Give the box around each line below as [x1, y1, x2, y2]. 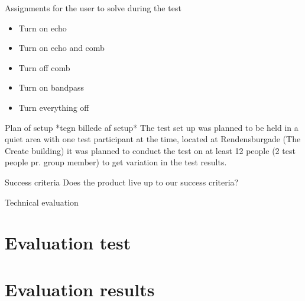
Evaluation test [5, 230, 131, 255]
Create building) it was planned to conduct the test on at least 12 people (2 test [5, 144, 296, 156]
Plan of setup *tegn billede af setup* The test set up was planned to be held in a [5, 121, 298, 133]
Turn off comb [18, 61, 70, 73]
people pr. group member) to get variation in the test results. [5, 156, 227, 168]
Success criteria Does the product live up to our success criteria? [5, 175, 239, 188]
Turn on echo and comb [18, 41, 105, 54]
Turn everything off [18, 101, 89, 113]
